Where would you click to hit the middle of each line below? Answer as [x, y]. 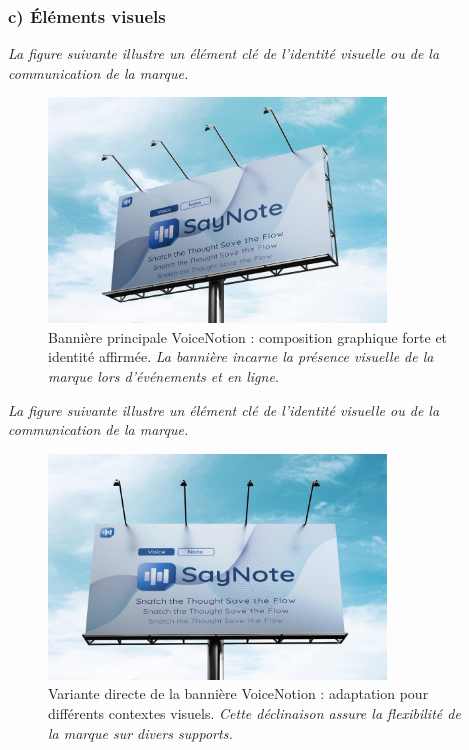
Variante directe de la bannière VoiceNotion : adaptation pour [238, 693]
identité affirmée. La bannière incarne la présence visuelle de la [241, 356]
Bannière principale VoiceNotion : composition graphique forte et [248, 336]
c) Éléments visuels [87, 15]
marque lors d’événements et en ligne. [164, 376]
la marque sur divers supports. [140, 732]
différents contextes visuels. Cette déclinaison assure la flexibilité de [254, 712]
